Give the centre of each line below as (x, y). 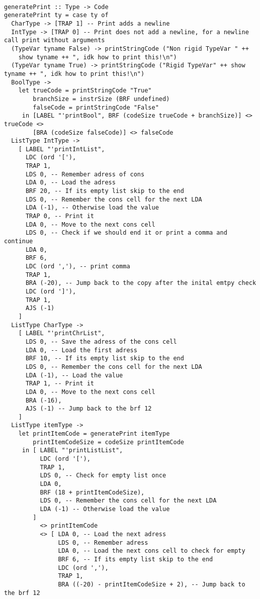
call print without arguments (55, 40)
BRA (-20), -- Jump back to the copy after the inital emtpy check (141, 283)
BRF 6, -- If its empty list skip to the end (136, 559)
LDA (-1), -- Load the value (74, 375)
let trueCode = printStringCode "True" (85, 91)
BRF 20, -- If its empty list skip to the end (105, 191)
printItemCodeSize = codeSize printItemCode (108, 442)
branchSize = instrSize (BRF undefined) (101, 99)
